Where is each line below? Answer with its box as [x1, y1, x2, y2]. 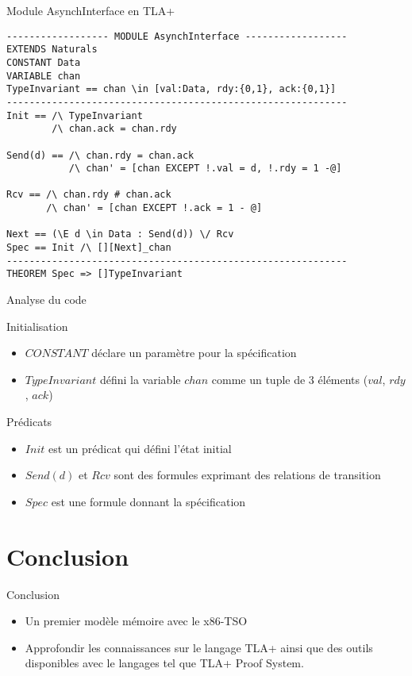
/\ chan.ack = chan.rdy [52, 123, 177, 135]
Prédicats [6, 413, 52, 430]
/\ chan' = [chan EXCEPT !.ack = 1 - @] [46, 202, 263, 214]
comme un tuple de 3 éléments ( [211, 371, 368, 387]
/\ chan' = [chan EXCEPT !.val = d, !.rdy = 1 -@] [68, 163, 342, 175]
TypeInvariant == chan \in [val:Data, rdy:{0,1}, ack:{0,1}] [6, 83, 337, 95]
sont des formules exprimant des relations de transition [114, 467, 381, 483]
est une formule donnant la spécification [51, 493, 246, 509]
